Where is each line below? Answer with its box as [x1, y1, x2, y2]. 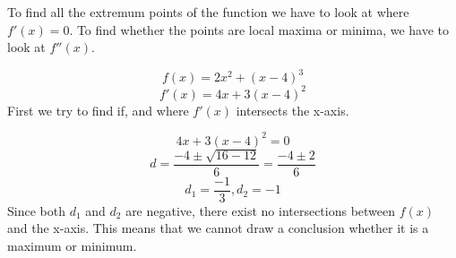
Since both [7, 201, 65, 219]
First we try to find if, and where [7, 100, 189, 119]
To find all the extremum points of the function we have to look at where [7, 3, 409, 21]
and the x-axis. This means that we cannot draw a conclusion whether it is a [7, 219, 429, 237]
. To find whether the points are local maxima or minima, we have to [69, 20, 450, 39]
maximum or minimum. [7, 236, 137, 254]
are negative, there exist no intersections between [125, 201, 396, 219]
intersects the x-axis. [236, 100, 349, 119]
